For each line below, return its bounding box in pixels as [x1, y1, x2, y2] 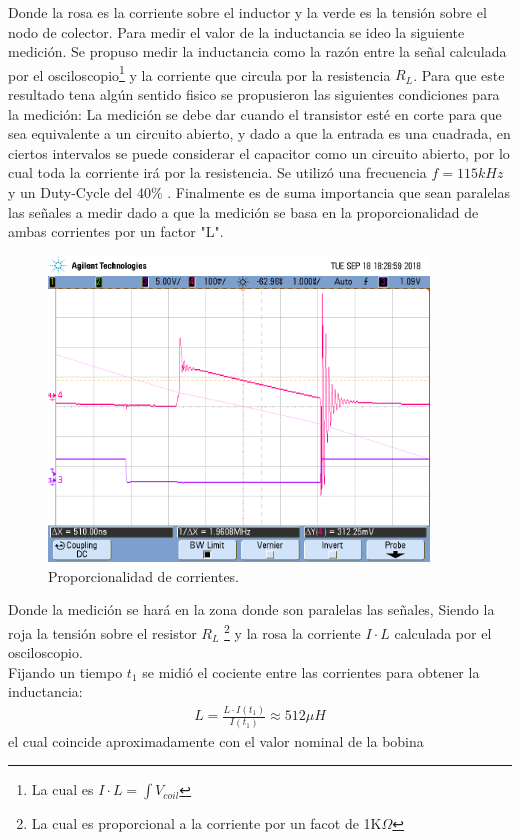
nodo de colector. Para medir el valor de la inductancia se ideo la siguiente [8, 21, 465, 42]
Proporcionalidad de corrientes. [48, 565, 240, 586]
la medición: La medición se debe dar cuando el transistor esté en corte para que [8, 103, 502, 124]
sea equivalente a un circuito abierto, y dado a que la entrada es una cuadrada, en [8, 123, 511, 144]
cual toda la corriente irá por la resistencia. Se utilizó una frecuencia [8, 162, 427, 183]
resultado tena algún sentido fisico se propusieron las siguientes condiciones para [8, 84, 500, 105]
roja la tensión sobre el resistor [8, 622, 197, 643]
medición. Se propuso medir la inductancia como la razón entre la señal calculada [8, 41, 507, 62]
